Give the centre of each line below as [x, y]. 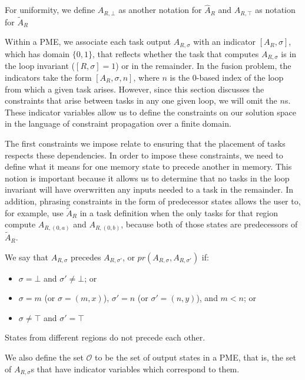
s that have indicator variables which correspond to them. [135, 369]
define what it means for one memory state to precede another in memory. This [148, 166]
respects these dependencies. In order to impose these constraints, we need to [144, 155]
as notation [275, 10]
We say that [26, 257]
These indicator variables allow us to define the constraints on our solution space [150, 112]
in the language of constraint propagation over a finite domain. [118, 123]
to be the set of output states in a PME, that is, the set [195, 357]
